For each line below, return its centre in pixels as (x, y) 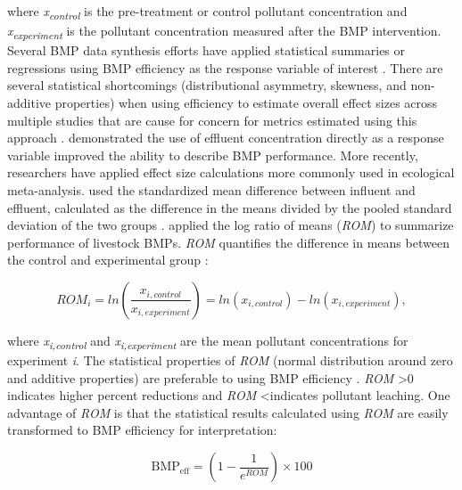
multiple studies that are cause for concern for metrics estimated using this (212, 120)
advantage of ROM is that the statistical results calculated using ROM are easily (228, 412)
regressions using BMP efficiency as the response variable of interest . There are (225, 67)
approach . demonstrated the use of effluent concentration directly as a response (226, 138)
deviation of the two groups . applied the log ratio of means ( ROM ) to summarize (231, 225)
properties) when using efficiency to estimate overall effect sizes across (246, 103)
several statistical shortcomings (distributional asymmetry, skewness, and (207, 85)
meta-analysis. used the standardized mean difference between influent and (211, 190)
